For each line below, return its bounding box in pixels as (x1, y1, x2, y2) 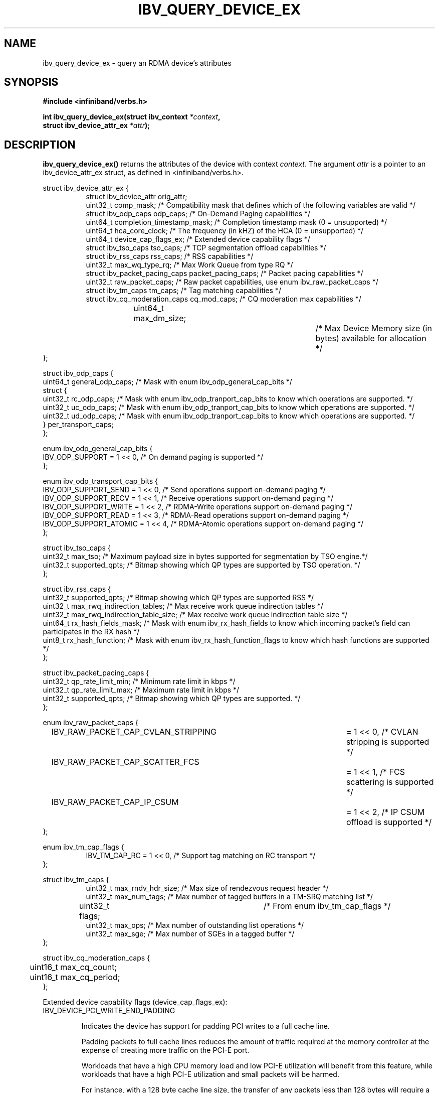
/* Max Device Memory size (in (315, 323, 432, 334)
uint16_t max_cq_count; (30, 962, 117, 973)
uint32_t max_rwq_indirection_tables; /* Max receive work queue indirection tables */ (43, 602, 323, 611)
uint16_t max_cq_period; (30, 972, 120, 983)
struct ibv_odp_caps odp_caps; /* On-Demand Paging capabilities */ (86, 209, 311, 218)
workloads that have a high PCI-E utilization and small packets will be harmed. (81, 1070, 339, 1079)
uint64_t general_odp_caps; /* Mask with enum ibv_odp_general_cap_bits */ (43, 377, 292, 386)
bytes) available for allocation (315, 333, 426, 344)
